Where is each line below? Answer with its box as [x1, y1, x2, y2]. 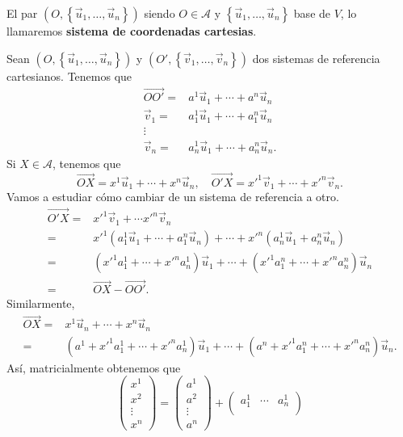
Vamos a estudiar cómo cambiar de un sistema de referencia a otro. [6, 188, 339, 205]
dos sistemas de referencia [252, 49, 380, 66]
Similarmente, [6, 295, 75, 312]
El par [6, 5, 38, 21]
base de [293, 5, 331, 21]
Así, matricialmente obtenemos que [6, 359, 181, 376]
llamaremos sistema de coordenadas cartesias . [6, 23, 257, 39]
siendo [144, 5, 175, 21]
